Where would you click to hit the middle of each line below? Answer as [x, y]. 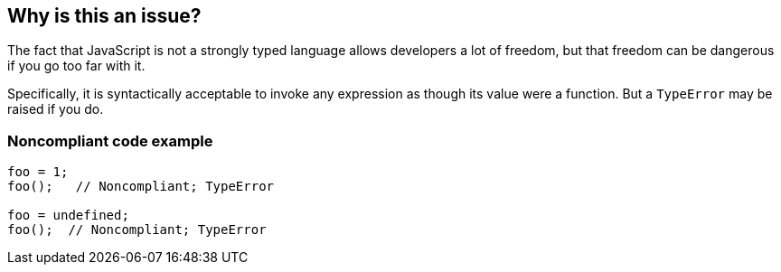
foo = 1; [38, 172]
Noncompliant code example [110, 141]
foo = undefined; [68, 216]
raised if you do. [56, 109]
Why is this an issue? [104, 16]
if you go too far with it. [76, 66]
